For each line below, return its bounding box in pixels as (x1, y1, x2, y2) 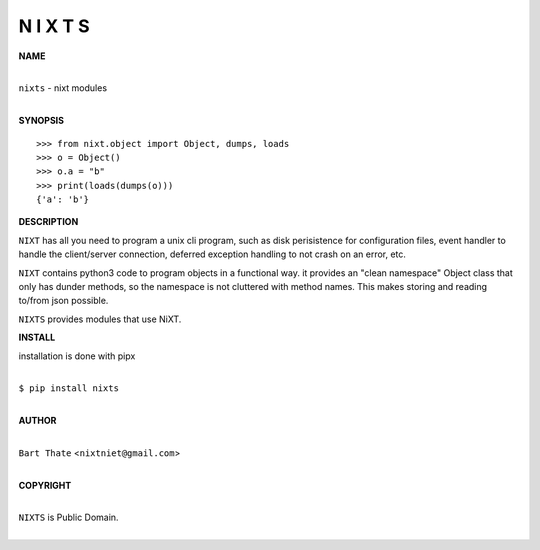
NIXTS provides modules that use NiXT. (18, 313, 182, 325)
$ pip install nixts (18, 383, 120, 394)
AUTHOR (18, 415, 57, 427)
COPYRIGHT (18, 479, 72, 491)
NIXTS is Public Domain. (18, 511, 119, 524)
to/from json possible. (18, 295, 109, 307)
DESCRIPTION (18, 216, 79, 228)
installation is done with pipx (18, 350, 136, 362)
